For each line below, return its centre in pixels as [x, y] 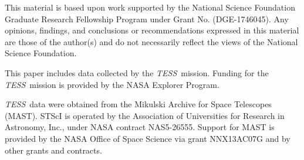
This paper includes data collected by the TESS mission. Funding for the [137, 72]
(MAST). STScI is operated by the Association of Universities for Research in [145, 115]
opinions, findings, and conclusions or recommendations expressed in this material [152, 30]
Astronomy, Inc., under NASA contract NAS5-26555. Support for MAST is [140, 127]
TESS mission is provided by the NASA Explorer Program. [112, 84]
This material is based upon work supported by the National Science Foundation [150, 7]
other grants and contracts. [53, 150]
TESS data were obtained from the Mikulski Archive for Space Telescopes [138, 104]
